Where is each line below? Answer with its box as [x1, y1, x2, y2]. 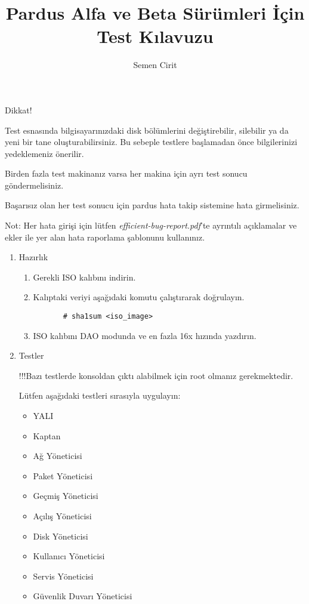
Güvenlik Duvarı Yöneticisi [33, 590, 132, 602]
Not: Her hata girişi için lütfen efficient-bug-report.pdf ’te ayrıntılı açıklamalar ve [5, 219, 297, 232]
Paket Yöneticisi [33, 469, 93, 482]
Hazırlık [18, 251, 48, 263]
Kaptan [33, 429, 61, 442]
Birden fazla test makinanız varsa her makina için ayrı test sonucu [5, 167, 248, 180]
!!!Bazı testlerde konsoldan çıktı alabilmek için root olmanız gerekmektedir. [18, 369, 293, 381]
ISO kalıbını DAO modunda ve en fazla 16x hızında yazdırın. [33, 329, 257, 341]
